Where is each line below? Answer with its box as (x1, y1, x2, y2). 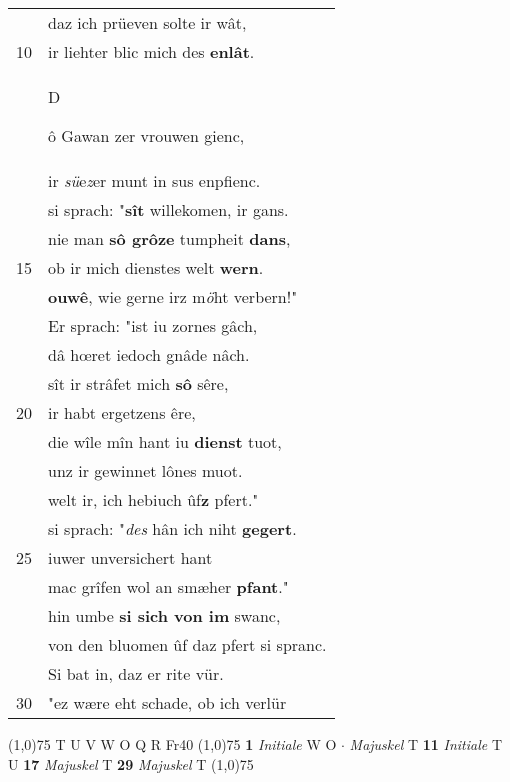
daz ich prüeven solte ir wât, (48, 11, 247, 34)
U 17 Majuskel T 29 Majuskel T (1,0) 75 (8, 753, 254, 774)
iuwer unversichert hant (48, 546, 213, 569)
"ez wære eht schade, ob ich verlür (48, 691, 287, 714)
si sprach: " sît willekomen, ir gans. (48, 198, 289, 221)
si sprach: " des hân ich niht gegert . (48, 517, 297, 540)
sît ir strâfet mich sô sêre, (48, 372, 229, 395)
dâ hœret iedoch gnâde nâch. (48, 343, 250, 366)
